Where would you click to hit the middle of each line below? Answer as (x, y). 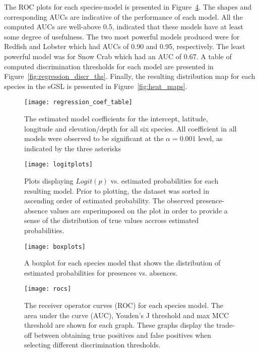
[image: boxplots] (55, 247)
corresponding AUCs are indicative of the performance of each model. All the (123, 16)
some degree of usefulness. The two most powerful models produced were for (122, 36)
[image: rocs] (48, 289)
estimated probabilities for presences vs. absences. (101, 272)
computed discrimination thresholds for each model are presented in (109, 66)
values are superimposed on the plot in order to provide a (139, 210)
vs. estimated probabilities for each (165, 181)
